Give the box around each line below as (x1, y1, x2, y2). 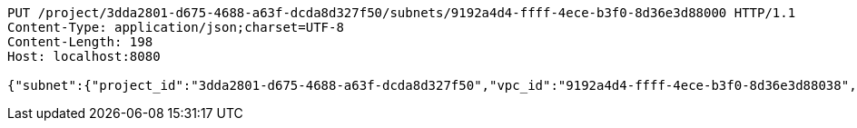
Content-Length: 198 (7, 34, 153, 49)
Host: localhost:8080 (7, 49, 161, 64)
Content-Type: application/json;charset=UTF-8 (7, 20, 344, 34)
